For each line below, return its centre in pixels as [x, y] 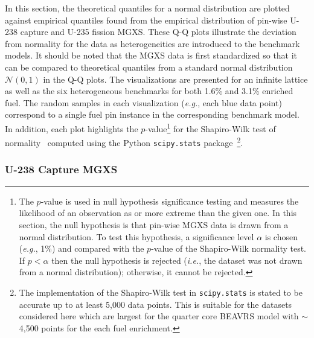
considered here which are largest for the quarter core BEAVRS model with [159, 316]
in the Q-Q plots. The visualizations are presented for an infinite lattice [175, 79]
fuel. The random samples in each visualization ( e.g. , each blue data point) [143, 102]
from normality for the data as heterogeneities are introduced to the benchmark [152, 43]
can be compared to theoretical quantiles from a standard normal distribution [149, 67]
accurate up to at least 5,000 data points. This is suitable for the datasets [155, 304]
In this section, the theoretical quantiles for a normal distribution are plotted [147, 8]
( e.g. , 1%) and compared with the [82, 248]
